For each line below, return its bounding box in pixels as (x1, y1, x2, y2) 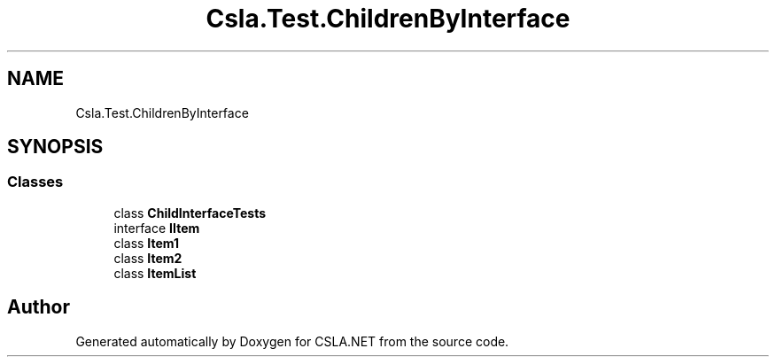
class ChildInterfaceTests (113, 205, 267, 221)
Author (7, 296, 70, 319)
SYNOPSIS (7, 136, 104, 159)
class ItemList (113, 265, 197, 281)
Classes (7, 173, 64, 191)
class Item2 (113, 250, 182, 266)
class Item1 (113, 235, 180, 251)
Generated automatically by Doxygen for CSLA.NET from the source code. (75, 333, 509, 349)
